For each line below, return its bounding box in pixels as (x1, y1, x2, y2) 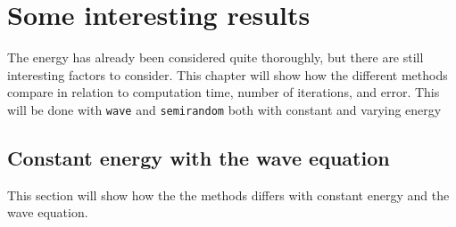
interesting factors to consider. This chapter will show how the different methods (7, 65, 448, 84)
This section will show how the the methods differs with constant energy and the (7, 185, 450, 204)
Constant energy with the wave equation (7, 143, 390, 171)
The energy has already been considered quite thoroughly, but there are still (7, 48, 424, 67)
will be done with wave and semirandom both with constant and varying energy (7, 100, 442, 118)
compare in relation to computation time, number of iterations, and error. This (7, 83, 440, 101)
